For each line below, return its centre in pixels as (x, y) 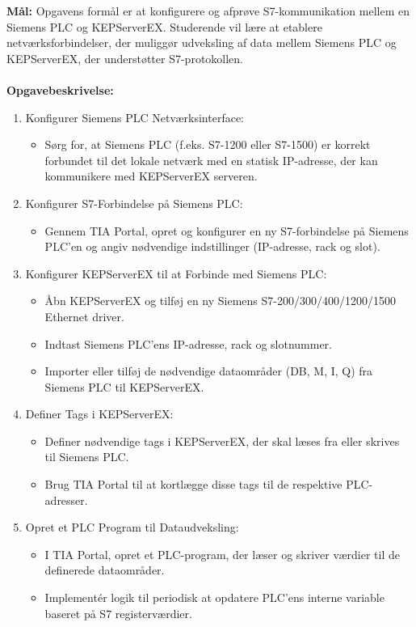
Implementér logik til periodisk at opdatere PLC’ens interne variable (214, 597)
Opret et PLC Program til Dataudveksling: (132, 527)
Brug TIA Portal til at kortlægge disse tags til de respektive (193, 484)
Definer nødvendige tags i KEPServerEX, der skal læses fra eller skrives (222, 441)
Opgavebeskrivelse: (60, 89)
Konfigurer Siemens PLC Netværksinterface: (134, 117)
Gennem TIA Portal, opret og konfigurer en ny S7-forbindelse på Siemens (227, 230)
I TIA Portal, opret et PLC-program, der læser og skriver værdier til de (222, 554)
